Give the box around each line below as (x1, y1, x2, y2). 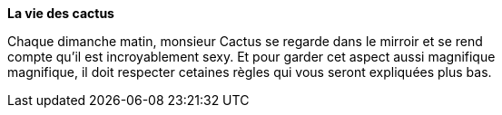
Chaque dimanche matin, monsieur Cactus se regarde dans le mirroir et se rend (7, 34, 483, 49)
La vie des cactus (7, 5, 114, 21)
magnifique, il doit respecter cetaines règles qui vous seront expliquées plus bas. (7, 64, 492, 80)
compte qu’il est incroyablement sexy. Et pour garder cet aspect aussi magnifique (7, 49, 496, 64)
